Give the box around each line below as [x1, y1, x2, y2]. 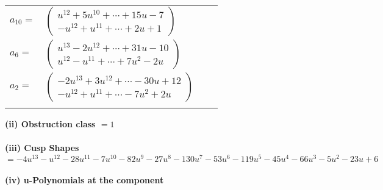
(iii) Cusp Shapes [5, 141, 79, 154]
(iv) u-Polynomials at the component [5, 174, 164, 186]
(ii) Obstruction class [5, 118, 96, 130]
